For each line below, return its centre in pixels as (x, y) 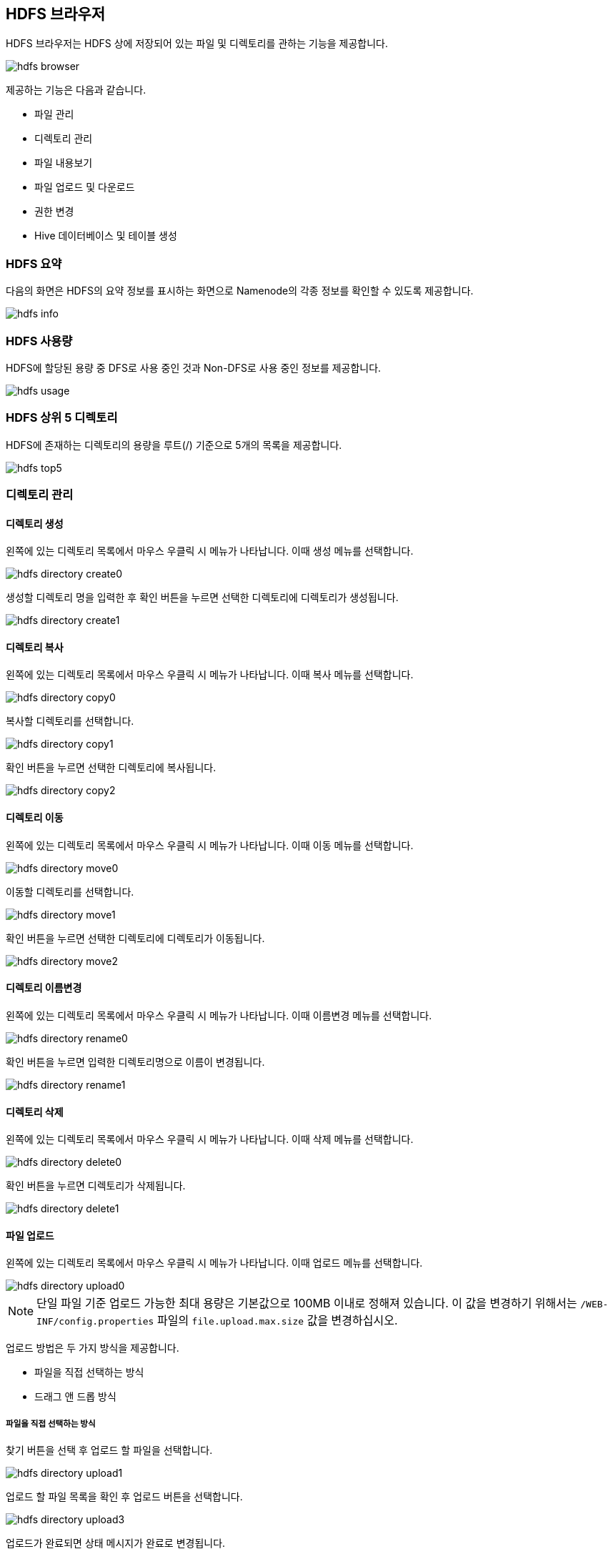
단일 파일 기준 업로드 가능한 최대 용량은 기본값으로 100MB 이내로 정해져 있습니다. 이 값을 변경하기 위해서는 (307, 1303)
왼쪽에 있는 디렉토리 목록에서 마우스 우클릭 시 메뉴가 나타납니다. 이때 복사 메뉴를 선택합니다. (210, 675)
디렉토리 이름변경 (44, 988)
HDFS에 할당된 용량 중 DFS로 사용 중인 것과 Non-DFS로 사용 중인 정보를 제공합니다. (194, 367)
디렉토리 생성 (35, 523)
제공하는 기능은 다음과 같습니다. (76, 90)
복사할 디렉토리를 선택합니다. (70, 721)
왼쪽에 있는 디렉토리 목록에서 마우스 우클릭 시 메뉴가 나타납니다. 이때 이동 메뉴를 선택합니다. (210, 845)
